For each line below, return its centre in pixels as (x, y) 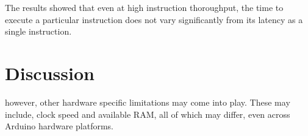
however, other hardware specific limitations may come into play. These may (148, 102)
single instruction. (38, 31)
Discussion (50, 73)
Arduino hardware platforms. (59, 126)
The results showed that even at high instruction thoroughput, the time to (144, 7)
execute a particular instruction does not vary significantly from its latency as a (154, 19)
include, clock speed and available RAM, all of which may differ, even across (148, 114)
